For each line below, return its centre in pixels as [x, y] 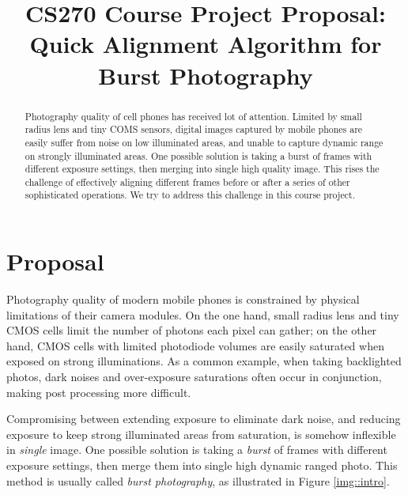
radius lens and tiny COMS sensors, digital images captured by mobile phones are [194, 129]
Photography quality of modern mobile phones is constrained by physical [183, 299]
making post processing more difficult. [99, 392]
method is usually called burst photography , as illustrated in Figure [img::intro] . [198, 480]
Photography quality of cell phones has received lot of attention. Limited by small [193, 116]
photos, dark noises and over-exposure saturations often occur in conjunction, [194, 377]
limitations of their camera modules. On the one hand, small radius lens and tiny [203, 314]
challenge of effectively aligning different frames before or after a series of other [187, 181]
